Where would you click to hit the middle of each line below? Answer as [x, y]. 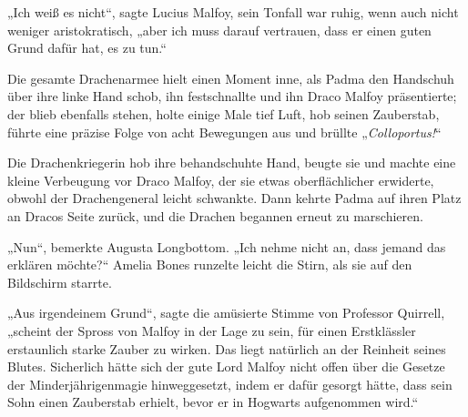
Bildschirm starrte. [60, 282]
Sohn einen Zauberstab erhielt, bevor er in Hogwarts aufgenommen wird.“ [213, 402]
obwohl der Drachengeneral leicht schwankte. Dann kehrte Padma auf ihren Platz [234, 198]
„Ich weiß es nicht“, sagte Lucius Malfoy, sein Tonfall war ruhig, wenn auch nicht [233, 12]
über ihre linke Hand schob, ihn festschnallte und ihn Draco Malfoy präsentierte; [232, 96]
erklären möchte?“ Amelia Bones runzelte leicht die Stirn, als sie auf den [210, 264]
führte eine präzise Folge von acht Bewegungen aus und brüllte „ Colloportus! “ [224, 132]
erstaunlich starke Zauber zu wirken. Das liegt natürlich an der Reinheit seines [227, 348]
